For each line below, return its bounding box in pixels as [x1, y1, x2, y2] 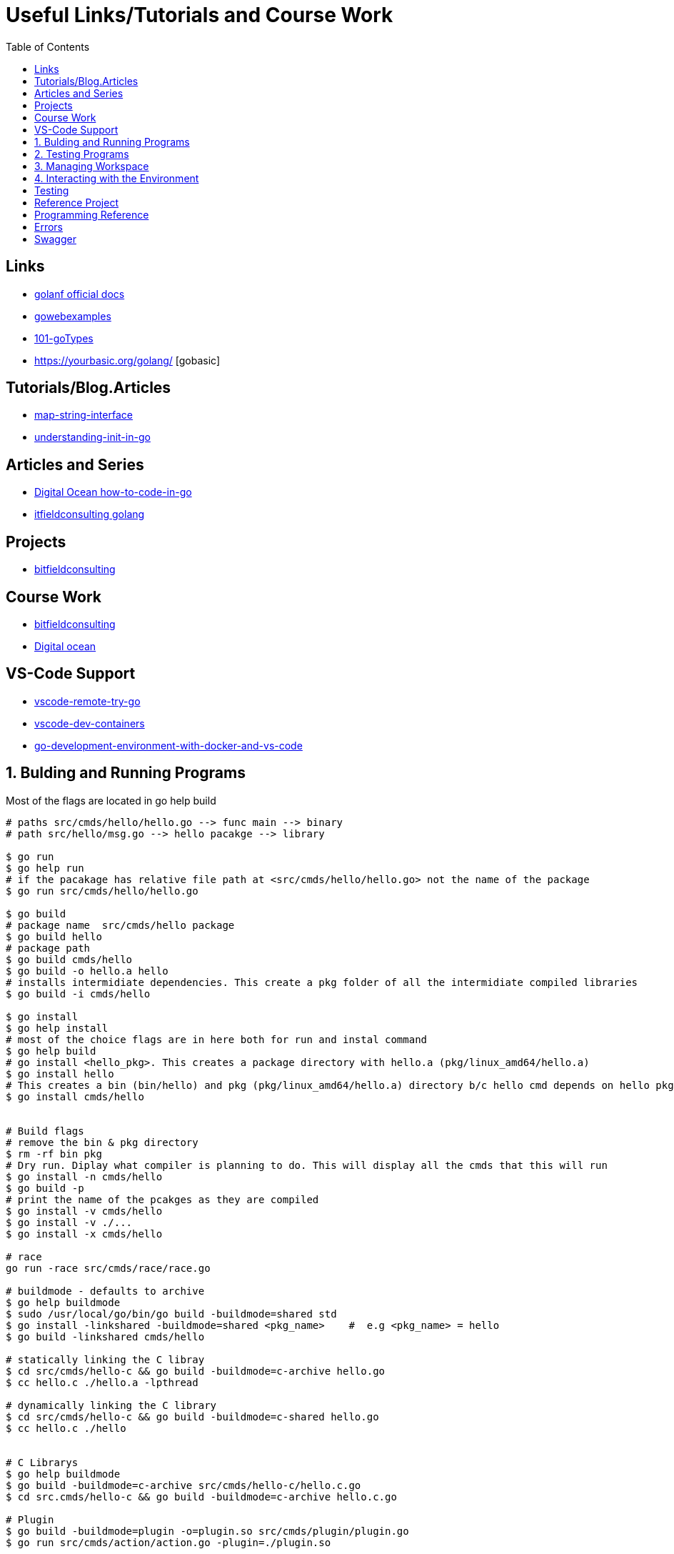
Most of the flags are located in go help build [6, 794, 216, 807]
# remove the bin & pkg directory [6, 1136, 198, 1148]
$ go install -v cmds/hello [6, 1205, 163, 1217]
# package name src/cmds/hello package [6, 919, 235, 931]
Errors [34, 220, 63, 233]
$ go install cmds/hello [6, 1090, 144, 1102]
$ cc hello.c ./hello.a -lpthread [6, 1376, 198, 1388]
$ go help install [6, 1022, 109, 1034]
